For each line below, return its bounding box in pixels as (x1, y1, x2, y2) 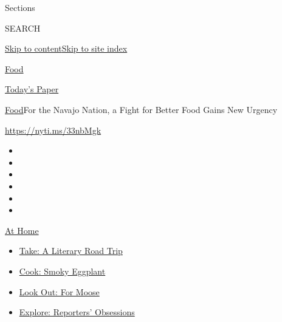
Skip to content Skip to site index (5, 42, 128, 55)
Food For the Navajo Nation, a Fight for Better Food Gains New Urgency (5, 103, 278, 115)
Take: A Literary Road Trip (19, 244, 123, 257)
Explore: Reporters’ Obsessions (19, 306, 135, 318)
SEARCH (5, 21, 41, 34)
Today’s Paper (5, 83, 59, 95)
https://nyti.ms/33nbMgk (5, 123, 101, 136)
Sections (5, 1, 35, 13)
